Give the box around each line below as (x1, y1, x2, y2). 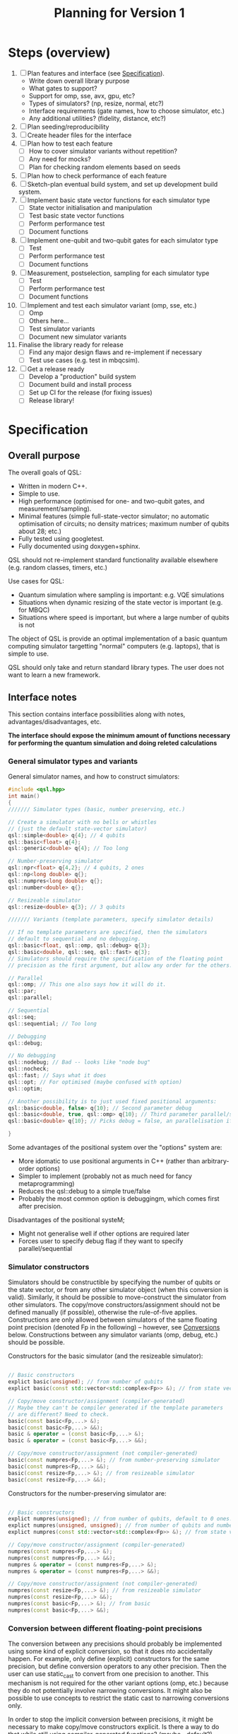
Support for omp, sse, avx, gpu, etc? (28, 91, 136, 100)
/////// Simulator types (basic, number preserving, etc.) (8, 806, 186, 813)
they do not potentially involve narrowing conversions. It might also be (8, 1686, 213, 1694)
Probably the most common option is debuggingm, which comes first (18, 1194, 220, 1203)
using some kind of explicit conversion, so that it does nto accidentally (8, 1647, 213, 1656)
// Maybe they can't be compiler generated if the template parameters (8, 1404, 223, 1412)
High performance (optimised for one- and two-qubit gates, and (18, 497, 205, 506)
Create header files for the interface (27, 131, 132, 139)
